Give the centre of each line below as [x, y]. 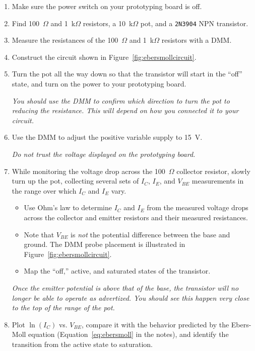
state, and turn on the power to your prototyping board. [99, 84]
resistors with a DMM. [197, 40]
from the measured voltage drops [198, 207]
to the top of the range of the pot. [63, 308]
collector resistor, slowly [213, 171]
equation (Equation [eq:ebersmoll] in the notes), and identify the [129, 334]
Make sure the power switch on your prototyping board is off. [107, 6]
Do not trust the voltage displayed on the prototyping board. [104, 154]
